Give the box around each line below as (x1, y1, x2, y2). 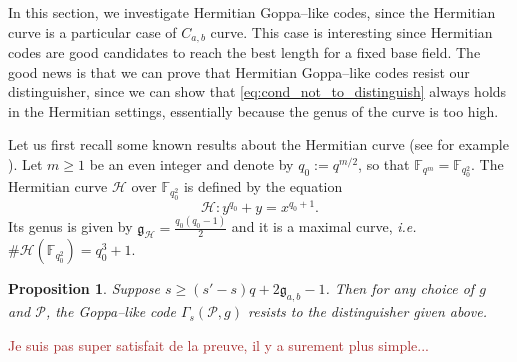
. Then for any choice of (325, 278, 475, 299)
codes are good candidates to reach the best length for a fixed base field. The (8, 42, 481, 63)
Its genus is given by (8, 216, 133, 237)
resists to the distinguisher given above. (248, 301, 488, 322)
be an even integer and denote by (89, 154, 294, 175)
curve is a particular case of (8, 21, 177, 42)
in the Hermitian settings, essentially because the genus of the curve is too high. (8, 100, 499, 121)
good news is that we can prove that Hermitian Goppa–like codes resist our (8, 61, 470, 82)
